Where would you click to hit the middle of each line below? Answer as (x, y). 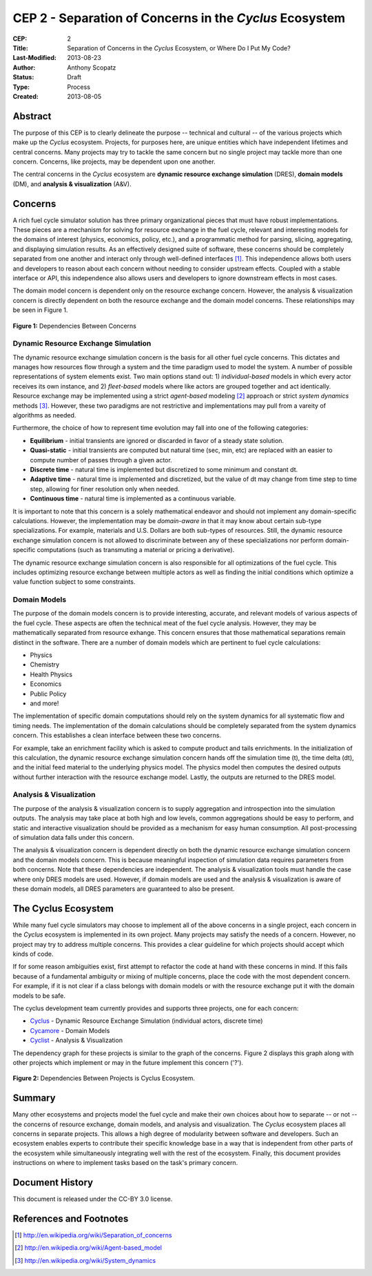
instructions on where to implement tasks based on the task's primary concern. (125, 1163)
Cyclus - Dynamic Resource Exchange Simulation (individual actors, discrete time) (146, 1021)
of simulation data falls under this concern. (73, 837)
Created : (26, 96)
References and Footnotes (71, 1218)
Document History (53, 1182)
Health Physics (51, 674)
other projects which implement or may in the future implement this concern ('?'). (128, 1062)
